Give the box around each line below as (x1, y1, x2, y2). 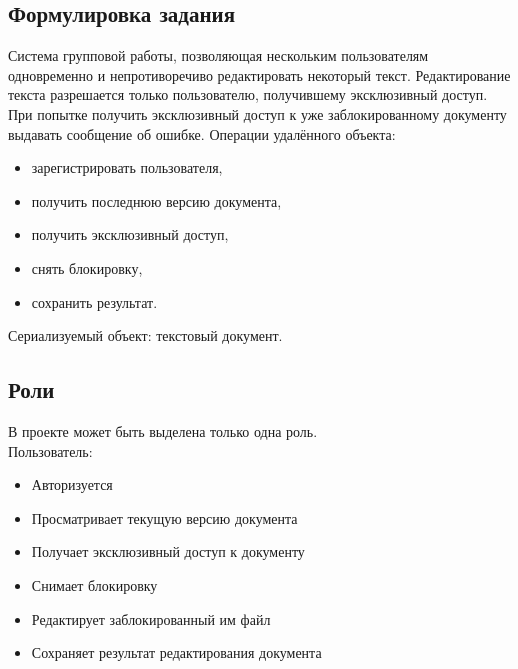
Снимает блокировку (31, 574, 158, 595)
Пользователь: (8, 440, 93, 461)
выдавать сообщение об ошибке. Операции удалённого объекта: (8, 123, 396, 144)
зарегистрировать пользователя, (31, 157, 223, 178)
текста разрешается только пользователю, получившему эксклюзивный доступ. (8, 84, 488, 105)
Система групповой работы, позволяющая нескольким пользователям (8, 45, 429, 66)
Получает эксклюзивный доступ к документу (31, 541, 305, 562)
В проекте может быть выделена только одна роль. (8, 420, 318, 441)
